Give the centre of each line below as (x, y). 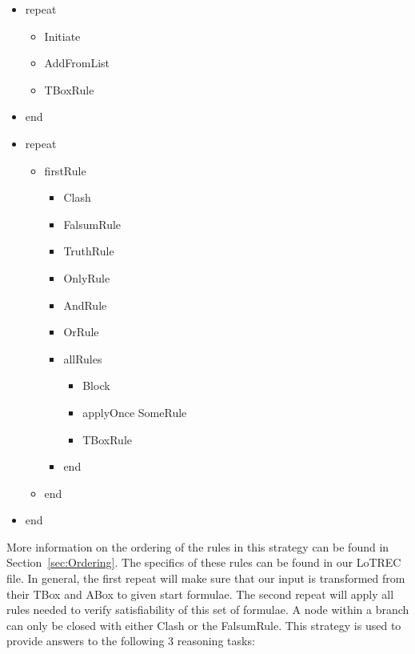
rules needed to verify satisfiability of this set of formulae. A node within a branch (208, 610)
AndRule (85, 305)
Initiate (62, 36)
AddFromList (77, 63)
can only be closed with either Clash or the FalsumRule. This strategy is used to (204, 625)
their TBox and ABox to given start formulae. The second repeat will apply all (200, 594)
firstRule (65, 170)
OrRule (81, 332)
